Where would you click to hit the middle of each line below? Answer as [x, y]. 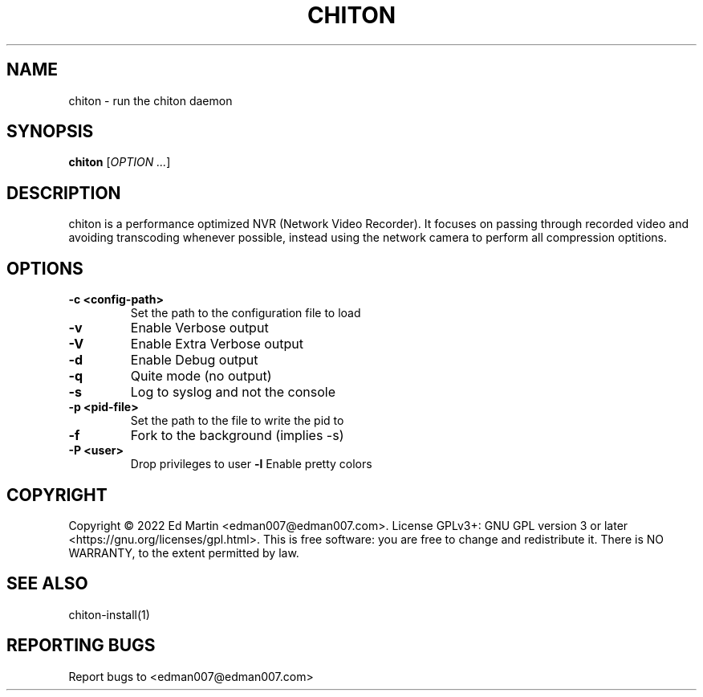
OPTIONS [45, 268]
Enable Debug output [194, 360]
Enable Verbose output [199, 328]
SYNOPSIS [50, 132]
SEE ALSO [47, 584]
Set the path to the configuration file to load [246, 313]
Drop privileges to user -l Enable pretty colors [251, 464]
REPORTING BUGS [81, 646]
